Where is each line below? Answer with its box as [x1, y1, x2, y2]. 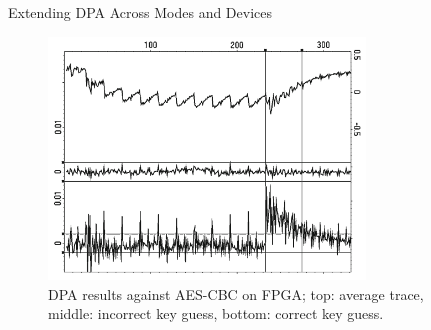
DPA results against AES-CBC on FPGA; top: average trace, [48, 283, 424, 304]
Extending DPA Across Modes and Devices [8, 2, 273, 22]
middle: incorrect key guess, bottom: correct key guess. [48, 303, 384, 324]
